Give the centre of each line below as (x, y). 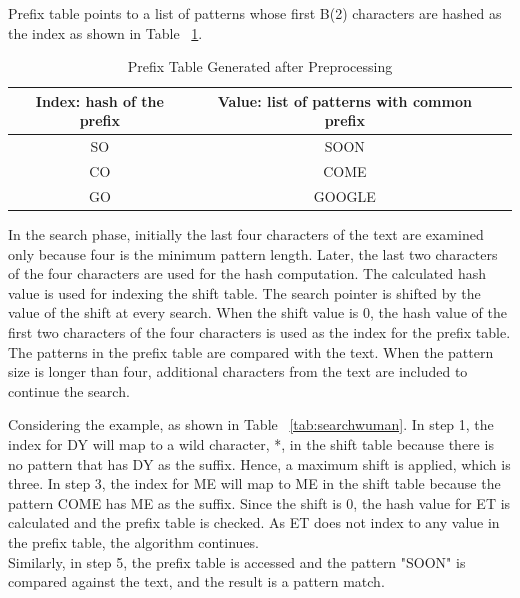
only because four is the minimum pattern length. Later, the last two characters (253, 253)
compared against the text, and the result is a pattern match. (196, 581)
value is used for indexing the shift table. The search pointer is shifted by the (244, 292)
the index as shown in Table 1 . (105, 32)
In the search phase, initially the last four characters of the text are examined (246, 234)
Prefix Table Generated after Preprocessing (260, 66)
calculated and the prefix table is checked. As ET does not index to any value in (254, 522)
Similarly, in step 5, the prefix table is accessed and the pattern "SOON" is (237, 561)
